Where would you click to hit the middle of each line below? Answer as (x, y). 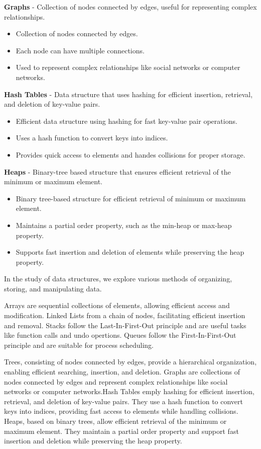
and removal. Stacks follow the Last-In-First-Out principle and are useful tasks (125, 325)
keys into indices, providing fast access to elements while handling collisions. (121, 411)
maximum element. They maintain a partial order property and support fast (121, 431)
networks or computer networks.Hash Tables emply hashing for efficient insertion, (129, 391)
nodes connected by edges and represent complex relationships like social (116, 381)
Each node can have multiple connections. (80, 50)
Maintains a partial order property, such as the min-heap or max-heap (124, 225)
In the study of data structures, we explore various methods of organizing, (118, 279)
